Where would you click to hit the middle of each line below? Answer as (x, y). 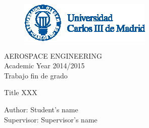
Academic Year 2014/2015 (44, 66)
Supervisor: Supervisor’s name (51, 119)
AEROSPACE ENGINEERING (53, 55)
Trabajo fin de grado (36, 75)
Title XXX (21, 92)
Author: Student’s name (41, 109)
